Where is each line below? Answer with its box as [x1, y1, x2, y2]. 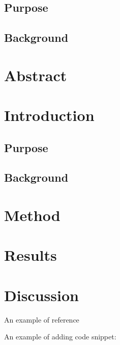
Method [4, 205, 61, 226]
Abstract [4, 64, 67, 85]
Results [4, 244, 57, 265]
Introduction [4, 105, 95, 126]
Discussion [4, 284, 79, 305]
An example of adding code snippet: [4, 331, 116, 342]
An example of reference [4, 314, 79, 325]
